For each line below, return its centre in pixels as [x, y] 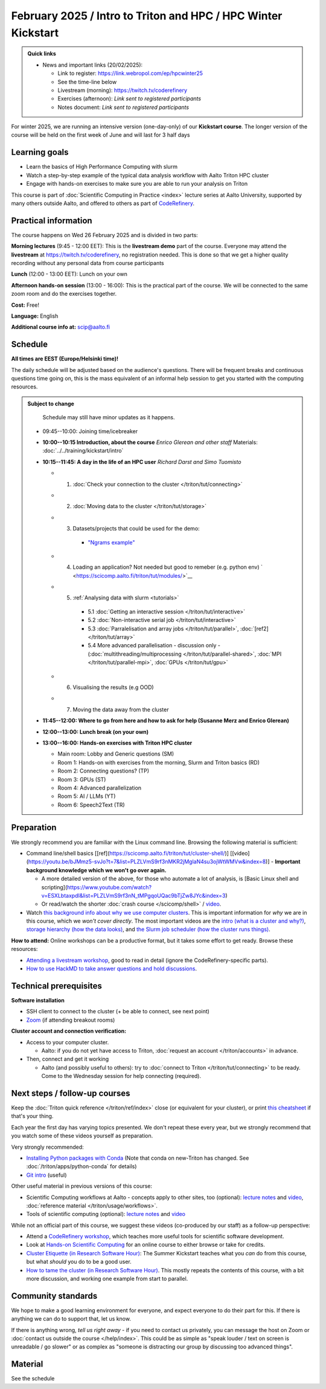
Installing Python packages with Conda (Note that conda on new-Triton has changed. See [138, 1158]
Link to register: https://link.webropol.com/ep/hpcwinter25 [130, 73]
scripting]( [54, 887]
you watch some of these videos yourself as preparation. [82, 1136]
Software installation [38, 1000]
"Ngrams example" [111, 542]
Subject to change [51, 404]
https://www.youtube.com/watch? [109, 887]
